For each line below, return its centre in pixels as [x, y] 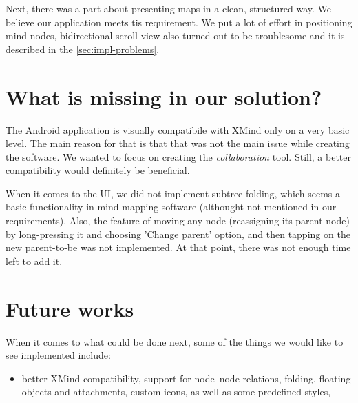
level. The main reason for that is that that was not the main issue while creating [178, 143]
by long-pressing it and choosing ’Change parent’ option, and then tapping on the [178, 234]
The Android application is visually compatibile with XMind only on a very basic [178, 129]
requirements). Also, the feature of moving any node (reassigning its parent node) [178, 220]
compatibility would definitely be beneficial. [98, 170]
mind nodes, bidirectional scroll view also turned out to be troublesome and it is [175, 36]
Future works [70, 308]
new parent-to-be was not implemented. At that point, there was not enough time [178, 247]
